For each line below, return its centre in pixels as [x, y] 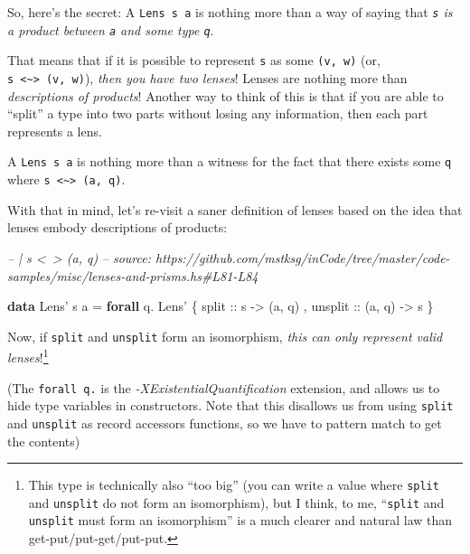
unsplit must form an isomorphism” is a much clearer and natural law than [240, 520]
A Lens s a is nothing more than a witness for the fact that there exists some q [230, 161]
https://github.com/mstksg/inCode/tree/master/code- [303, 257]
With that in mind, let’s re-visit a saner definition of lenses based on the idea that [235, 209]
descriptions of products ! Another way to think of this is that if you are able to [226, 95]
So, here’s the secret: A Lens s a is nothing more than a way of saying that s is [230, 12]
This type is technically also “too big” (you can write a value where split [234, 485]
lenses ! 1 [28, 356]
